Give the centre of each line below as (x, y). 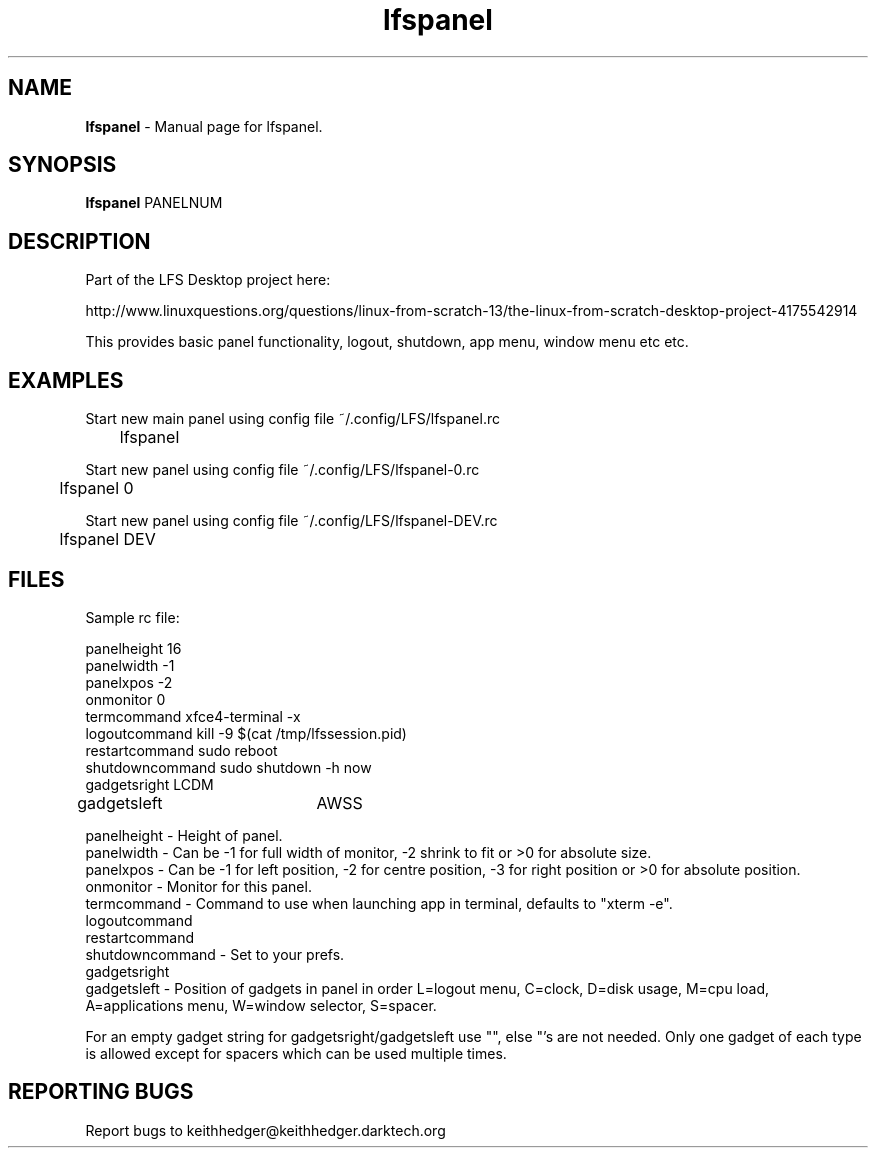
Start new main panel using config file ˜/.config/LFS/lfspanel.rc (292, 419)
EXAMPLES (66, 380)
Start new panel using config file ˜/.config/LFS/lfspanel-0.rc (282, 470)
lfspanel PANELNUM (154, 203)
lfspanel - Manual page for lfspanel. (204, 126)
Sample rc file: (132, 617)
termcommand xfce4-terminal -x (193, 716)
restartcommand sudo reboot (181, 750)
